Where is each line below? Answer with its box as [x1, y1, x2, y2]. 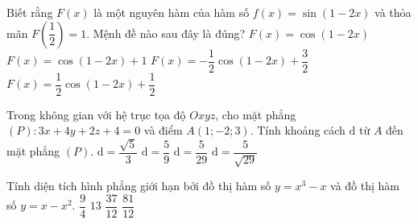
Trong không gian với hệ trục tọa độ [6, 106, 186, 122]
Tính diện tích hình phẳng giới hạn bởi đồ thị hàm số [6, 177, 271, 194]
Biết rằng [6, 4, 53, 20]
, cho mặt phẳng [215, 106, 296, 122]
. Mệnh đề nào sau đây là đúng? [86, 24, 246, 41]
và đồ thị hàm [330, 177, 400, 194]
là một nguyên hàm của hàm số [93, 4, 250, 20]
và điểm [143, 122, 183, 139]
